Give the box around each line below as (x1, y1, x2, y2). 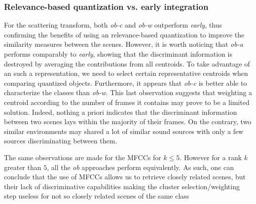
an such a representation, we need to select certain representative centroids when (4, 68, 248, 78)
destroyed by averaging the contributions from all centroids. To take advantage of (4, 58, 250, 68)
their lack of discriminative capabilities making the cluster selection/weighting (4, 181, 240, 191)
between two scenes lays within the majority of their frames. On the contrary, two (4, 116, 252, 127)
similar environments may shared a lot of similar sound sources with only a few (4, 126, 244, 136)
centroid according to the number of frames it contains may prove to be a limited (4, 97, 250, 107)
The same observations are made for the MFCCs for (4, 152, 161, 162)
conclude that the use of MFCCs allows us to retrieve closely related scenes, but (4, 171, 246, 182)
